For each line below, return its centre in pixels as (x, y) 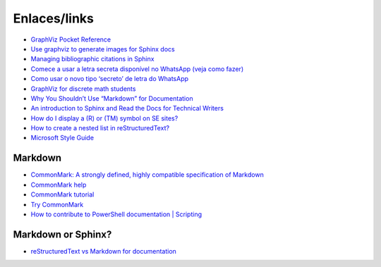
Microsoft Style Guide (62, 138)
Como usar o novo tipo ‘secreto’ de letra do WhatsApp (110, 79)
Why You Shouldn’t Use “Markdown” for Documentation (112, 98)
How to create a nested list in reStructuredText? (100, 128)
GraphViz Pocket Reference (71, 39)
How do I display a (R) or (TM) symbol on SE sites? (104, 118)
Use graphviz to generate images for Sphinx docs (103, 49)
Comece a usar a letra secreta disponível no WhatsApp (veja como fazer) (137, 69)
